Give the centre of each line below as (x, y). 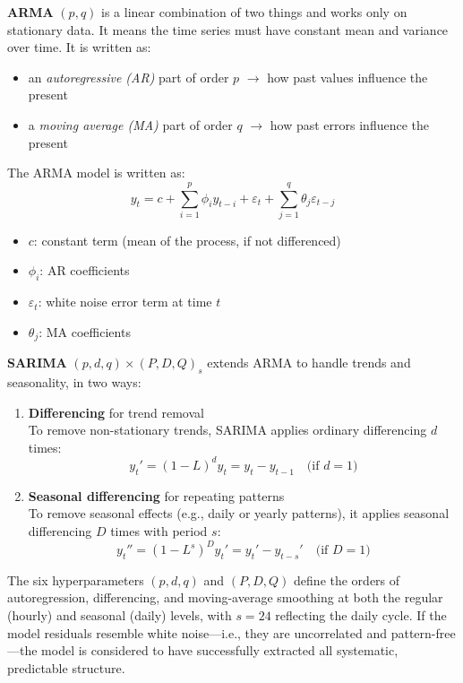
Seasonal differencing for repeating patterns (156, 495)
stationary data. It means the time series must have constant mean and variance (228, 29)
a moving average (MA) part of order (130, 124)
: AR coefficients (85, 270)
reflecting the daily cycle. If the (361, 615)
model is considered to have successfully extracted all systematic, (220, 650)
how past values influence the (347, 77)
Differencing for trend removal (116, 412)
